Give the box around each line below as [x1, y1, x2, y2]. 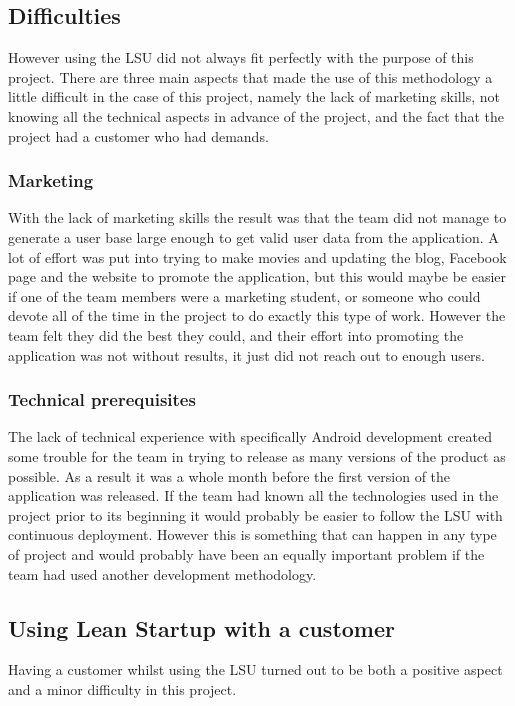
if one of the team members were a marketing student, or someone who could [8, 285, 481, 306]
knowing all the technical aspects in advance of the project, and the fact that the [8, 105, 505, 126]
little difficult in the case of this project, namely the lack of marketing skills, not [8, 86, 500, 107]
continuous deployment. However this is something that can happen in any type [8, 524, 497, 545]
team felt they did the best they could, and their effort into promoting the [8, 324, 464, 345]
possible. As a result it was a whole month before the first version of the [8, 465, 451, 486]
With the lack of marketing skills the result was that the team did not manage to [8, 207, 507, 228]
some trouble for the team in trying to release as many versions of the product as [8, 445, 506, 466]
